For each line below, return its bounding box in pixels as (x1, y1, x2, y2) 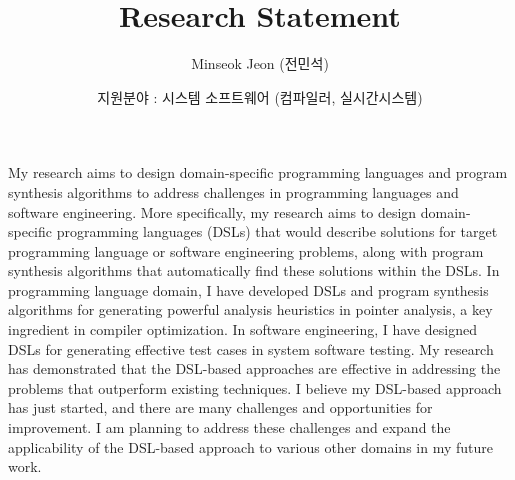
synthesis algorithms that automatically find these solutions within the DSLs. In (8, 260, 500, 281)
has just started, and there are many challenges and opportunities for (8, 397, 433, 418)
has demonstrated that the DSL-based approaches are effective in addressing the (8, 358, 501, 379)
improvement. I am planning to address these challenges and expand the (8, 417, 451, 438)
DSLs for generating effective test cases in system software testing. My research (8, 338, 494, 359)
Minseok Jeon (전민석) (191, 53, 329, 74)
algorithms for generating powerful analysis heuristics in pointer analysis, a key (8, 299, 493, 320)
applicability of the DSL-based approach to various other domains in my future (8, 436, 493, 457)
